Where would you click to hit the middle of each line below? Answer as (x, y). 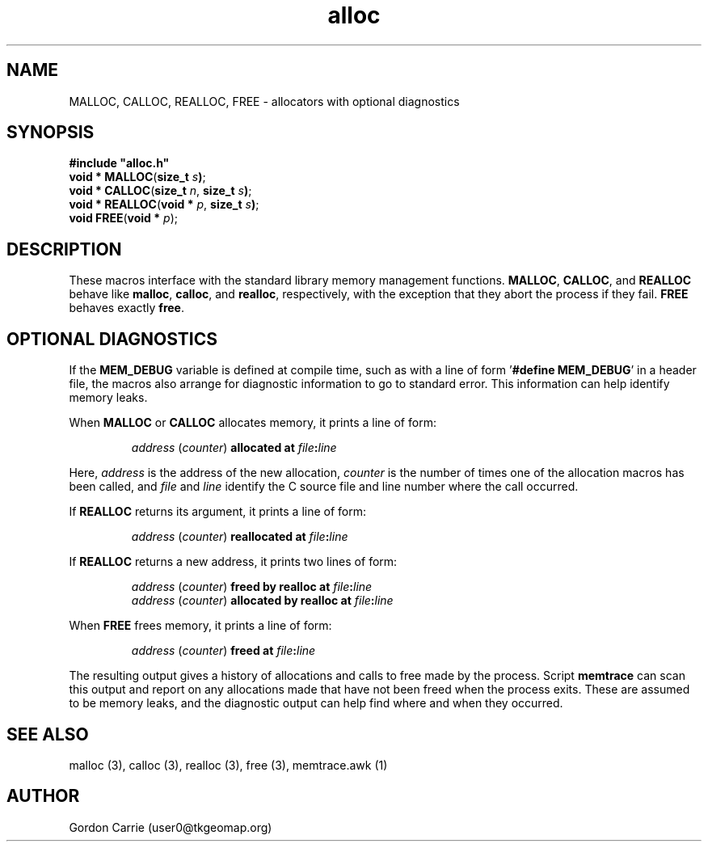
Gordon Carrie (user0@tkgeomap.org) (171, 827)
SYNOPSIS (51, 133)
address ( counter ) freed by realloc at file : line (252, 587)
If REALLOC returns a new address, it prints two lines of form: (233, 562)
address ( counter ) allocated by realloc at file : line (262, 601)
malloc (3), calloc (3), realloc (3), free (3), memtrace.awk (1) (228, 765)
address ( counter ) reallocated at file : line (240, 537)
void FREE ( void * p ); (123, 218)
